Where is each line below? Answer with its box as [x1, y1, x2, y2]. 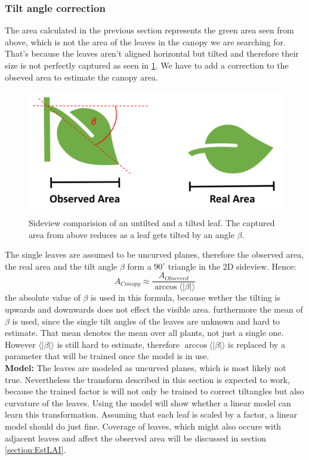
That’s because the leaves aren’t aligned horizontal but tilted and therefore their [5, 47, 299, 60]
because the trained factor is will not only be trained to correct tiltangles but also [5, 385, 304, 397]
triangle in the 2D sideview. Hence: [168, 260, 296, 272]
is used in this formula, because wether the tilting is [91, 291, 280, 304]
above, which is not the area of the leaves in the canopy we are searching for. [5, 35, 286, 48]
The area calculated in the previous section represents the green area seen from [5, 24, 294, 36]
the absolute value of [5, 291, 81, 304]
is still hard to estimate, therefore [57, 338, 180, 350]
